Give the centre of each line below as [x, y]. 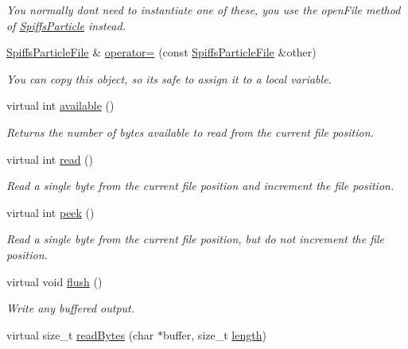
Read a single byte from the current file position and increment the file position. [200, 186]
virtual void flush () [54, 281]
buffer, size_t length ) [214, 334]
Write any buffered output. [71, 308]
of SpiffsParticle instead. [66, 25]
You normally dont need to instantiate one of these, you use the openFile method [204, 10]
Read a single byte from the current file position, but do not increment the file [196, 239]
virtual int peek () [51, 212]
